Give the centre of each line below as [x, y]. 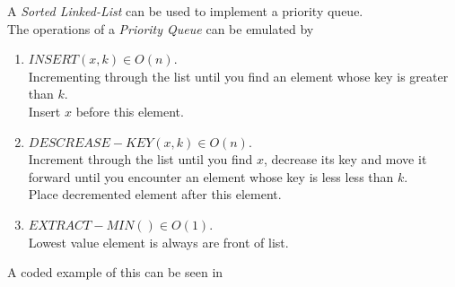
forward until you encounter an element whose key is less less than [211, 176]
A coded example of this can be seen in [115, 272]
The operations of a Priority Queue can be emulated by [161, 28]
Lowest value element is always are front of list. [158, 242]
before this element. [130, 111]
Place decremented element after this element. [155, 194]
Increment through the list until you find [140, 159]
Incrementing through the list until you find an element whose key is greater [238, 76]
